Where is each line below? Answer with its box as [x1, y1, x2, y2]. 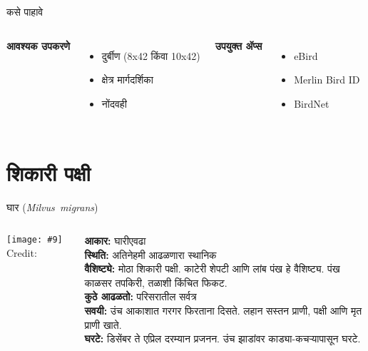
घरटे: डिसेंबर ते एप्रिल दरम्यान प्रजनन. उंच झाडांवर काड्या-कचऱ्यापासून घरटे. [84, 331, 361, 346]
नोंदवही [101, 96, 127, 111]
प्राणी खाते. [84, 317, 122, 332]
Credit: [6, 245, 37, 260]
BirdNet [294, 96, 329, 111]
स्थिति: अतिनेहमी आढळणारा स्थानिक [84, 247, 217, 262]
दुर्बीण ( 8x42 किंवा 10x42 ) [101, 48, 200, 63]
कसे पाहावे [6, 4, 44, 19]
